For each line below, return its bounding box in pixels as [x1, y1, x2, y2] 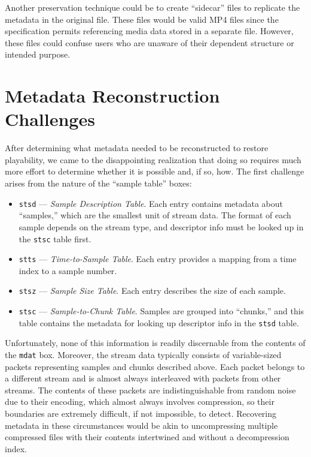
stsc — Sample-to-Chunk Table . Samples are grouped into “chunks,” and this [19, 305, 304, 317]
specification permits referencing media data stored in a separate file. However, [5, 25, 294, 37]
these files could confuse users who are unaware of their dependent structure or [5, 36, 294, 49]
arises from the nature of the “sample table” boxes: [5, 177, 192, 190]
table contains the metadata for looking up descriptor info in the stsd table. [19, 316, 299, 329]
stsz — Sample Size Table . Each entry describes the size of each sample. [19, 284, 286, 297]
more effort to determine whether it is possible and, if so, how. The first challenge [5, 165, 304, 178]
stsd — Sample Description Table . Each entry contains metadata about [19, 197, 283, 209]
